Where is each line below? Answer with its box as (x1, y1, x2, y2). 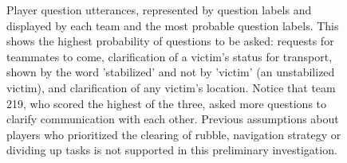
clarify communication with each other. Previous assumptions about (6, 111, 339, 127)
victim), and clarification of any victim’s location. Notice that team (6, 79, 336, 95)
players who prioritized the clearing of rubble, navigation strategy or (6, 126, 341, 142)
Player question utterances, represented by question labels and (6, 2, 312, 17)
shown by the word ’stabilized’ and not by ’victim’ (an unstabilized (6, 64, 335, 80)
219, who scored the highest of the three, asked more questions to (6, 95, 327, 111)
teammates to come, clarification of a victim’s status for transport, (6, 48, 333, 64)
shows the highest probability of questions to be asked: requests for (6, 33, 334, 49)
